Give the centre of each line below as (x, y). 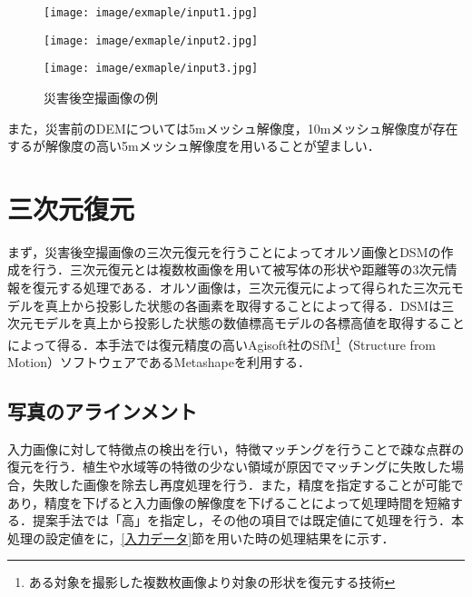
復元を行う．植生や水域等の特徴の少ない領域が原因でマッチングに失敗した (229, 467)
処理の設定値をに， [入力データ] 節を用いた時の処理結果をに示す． (201, 537)
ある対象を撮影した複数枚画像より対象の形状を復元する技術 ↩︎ (212, 582)
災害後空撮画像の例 (101, 97)
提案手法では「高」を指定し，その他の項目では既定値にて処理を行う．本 (248, 520)
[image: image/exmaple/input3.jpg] (151, 69)
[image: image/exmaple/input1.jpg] (151, 13)
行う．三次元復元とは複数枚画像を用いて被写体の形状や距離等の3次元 (238, 269)
